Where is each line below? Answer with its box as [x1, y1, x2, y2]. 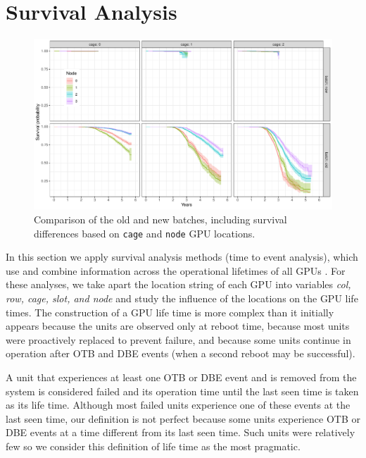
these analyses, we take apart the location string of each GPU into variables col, [6, 277, 351, 292]
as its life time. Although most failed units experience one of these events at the [6, 397, 351, 412]
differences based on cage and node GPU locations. [34, 225, 255, 240]
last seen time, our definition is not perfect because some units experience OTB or [6, 411, 360, 426]
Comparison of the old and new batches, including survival [34, 211, 287, 226]
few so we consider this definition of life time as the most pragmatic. [6, 438, 301, 453]
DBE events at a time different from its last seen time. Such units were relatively [6, 425, 355, 440]
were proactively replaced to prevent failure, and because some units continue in [6, 332, 351, 347]
